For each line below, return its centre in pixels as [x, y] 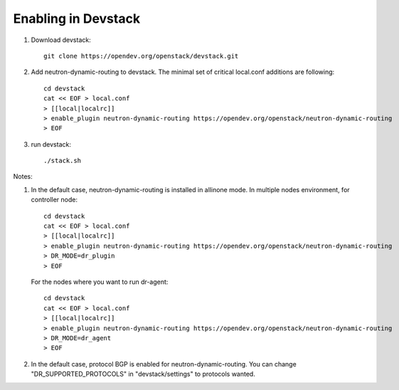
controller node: [54, 200]
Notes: [23, 176]
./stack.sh [63, 161]
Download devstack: [61, 40]
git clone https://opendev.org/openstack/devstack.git [141, 56]
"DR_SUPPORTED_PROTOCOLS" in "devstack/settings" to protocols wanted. [143, 374]
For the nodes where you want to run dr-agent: [100, 282]
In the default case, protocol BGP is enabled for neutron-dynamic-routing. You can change [164, 364]
